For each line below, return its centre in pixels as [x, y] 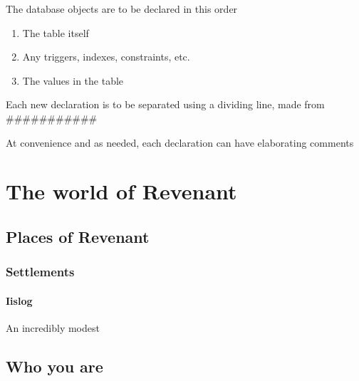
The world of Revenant [121, 191]
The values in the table [73, 80]
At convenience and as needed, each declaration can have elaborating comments [180, 142]
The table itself [56, 32]
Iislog [19, 300]
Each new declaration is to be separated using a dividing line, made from [165, 104]
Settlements [40, 272]
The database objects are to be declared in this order [122, 9]
